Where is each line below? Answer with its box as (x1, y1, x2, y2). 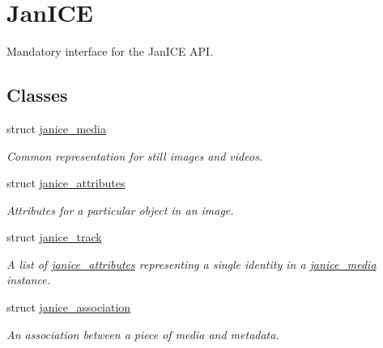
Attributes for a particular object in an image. (6, 201, 234, 218)
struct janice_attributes (6, 174, 126, 191)
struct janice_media (6, 119, 107, 136)
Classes (6, 82, 68, 107)
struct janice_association (6, 299, 131, 316)
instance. (6, 271, 51, 288)
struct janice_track (6, 229, 102, 245)
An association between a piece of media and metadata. (6, 325, 279, 342)
